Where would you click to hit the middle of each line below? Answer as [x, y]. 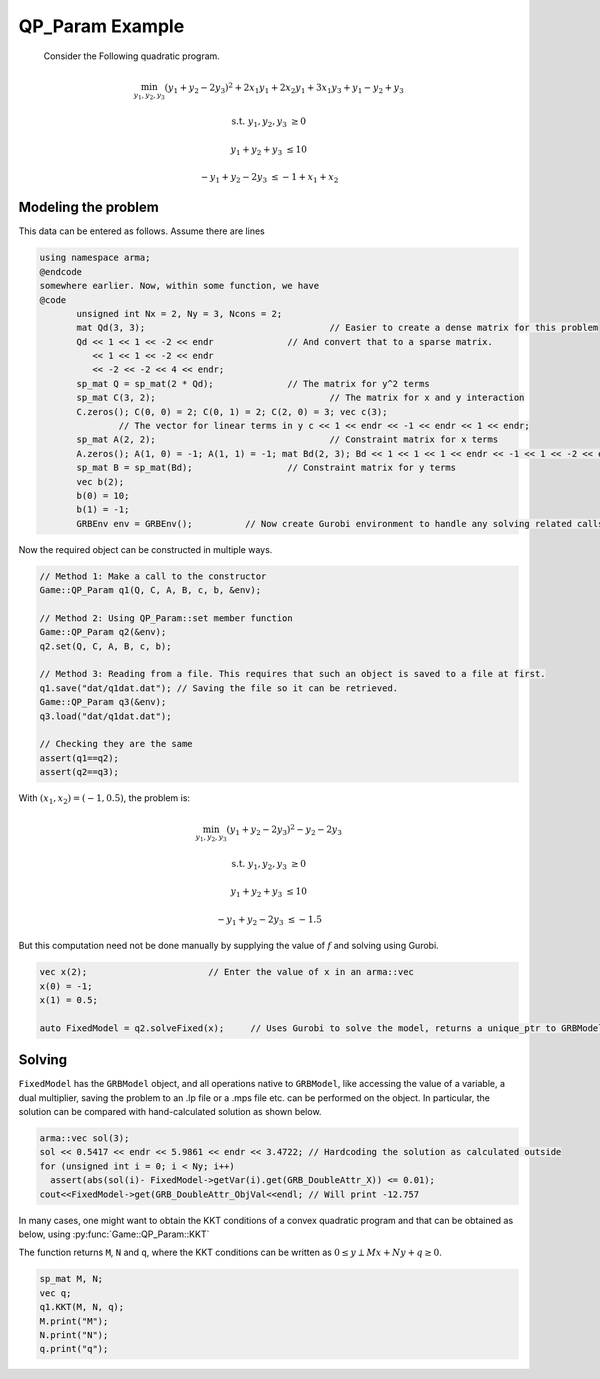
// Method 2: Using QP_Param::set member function [166, 618]
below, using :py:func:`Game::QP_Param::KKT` [114, 1234]
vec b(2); [100, 481]
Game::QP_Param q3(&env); [103, 702]
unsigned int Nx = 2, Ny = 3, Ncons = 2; [179, 313]
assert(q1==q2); [79, 758]
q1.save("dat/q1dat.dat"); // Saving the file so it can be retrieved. [219, 688]
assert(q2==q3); [79, 772]
